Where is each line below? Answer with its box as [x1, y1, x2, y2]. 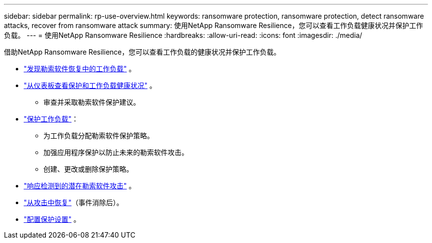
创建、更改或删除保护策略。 [43, 165, 133, 173]
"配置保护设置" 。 [24, 215, 80, 223]
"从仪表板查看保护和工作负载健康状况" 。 [24, 81, 156, 90]
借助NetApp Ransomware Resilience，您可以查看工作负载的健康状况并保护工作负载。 [4, 48, 281, 56]
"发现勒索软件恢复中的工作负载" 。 [24, 64, 136, 73]
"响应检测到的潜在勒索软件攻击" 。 [24, 182, 136, 190]
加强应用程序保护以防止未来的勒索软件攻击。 [43, 148, 188, 156]
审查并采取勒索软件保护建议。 [43, 98, 140, 106]
